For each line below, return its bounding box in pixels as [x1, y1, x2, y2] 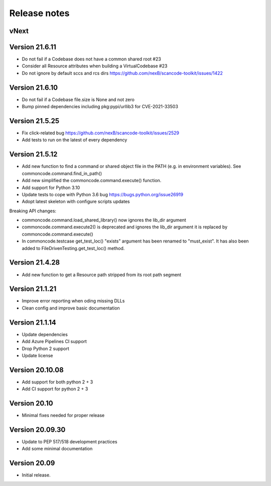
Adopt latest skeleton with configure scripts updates [22, 199, 130, 205]
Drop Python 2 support [22, 345, 70, 352]
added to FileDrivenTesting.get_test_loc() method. [22, 245, 125, 251]
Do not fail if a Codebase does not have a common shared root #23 [22, 56, 162, 62]
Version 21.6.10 [9, 83, 58, 92]
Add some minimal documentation [22, 446, 93, 452]
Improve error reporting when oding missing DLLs [22, 298, 125, 304]
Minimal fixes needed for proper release [22, 413, 105, 419]
